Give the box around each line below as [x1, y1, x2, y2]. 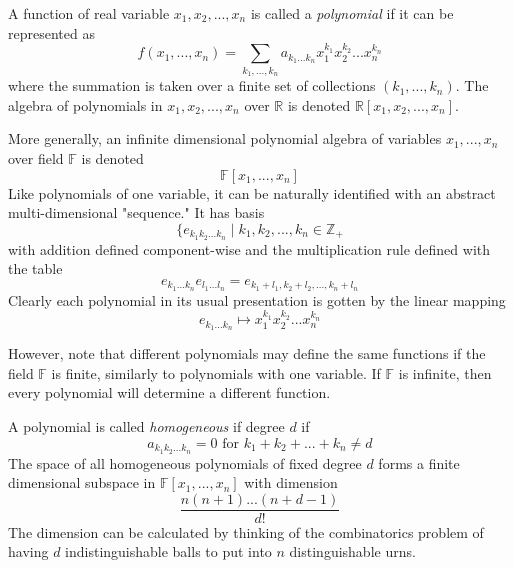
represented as [8, 22, 95, 43]
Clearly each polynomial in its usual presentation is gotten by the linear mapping [8, 289, 506, 310]
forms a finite [378, 452, 460, 473]
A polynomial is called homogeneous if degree [8, 416, 285, 437]
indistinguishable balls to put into [65, 541, 272, 562]
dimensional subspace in [8, 472, 156, 493]
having [8, 541, 49, 562]
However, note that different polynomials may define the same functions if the [8, 343, 486, 364]
